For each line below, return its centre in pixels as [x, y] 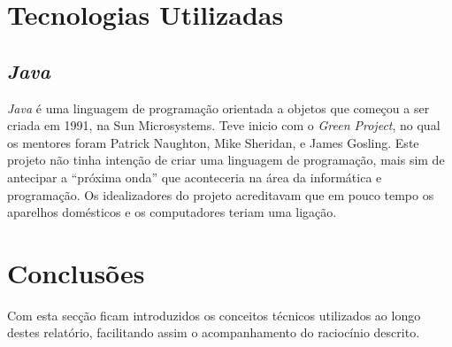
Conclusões [76, 272]
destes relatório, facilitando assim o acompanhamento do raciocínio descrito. [214, 332]
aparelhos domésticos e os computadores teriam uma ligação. [172, 212]
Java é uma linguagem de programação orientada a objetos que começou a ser [218, 108]
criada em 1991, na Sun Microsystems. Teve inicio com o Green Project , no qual [224, 125]
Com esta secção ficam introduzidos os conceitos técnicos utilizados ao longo [214, 315]
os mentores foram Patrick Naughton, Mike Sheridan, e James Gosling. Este [213, 142]
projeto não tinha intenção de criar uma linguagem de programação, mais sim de [226, 160]
